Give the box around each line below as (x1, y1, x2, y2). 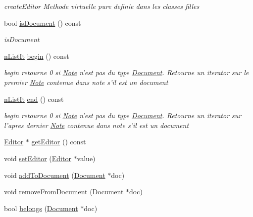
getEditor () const (31, 136, 86, 147)
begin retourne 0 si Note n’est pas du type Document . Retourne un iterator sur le (4, 67, 249, 78)
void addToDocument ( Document (4, 170, 105, 180)
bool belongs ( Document (4, 203, 78, 213)
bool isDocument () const (4, 17, 81, 28)
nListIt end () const (4, 93, 64, 104)
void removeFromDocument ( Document (4, 186, 124, 197)
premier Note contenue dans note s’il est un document (4, 77, 168, 87)
